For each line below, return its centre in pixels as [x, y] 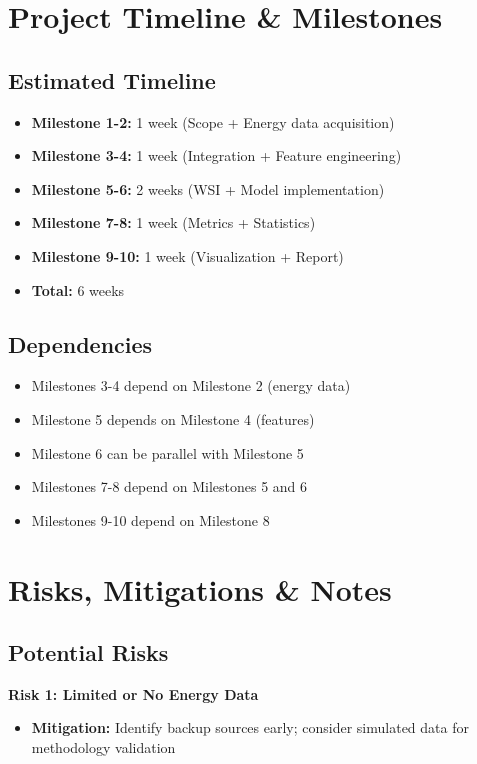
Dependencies [80, 343]
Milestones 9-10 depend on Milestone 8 [150, 519]
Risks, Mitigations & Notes [200, 588]
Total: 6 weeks [78, 289]
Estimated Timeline [112, 79]
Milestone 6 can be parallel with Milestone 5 [167, 452]
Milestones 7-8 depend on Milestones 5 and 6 [169, 486]
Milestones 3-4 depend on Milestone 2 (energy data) [191, 385]
